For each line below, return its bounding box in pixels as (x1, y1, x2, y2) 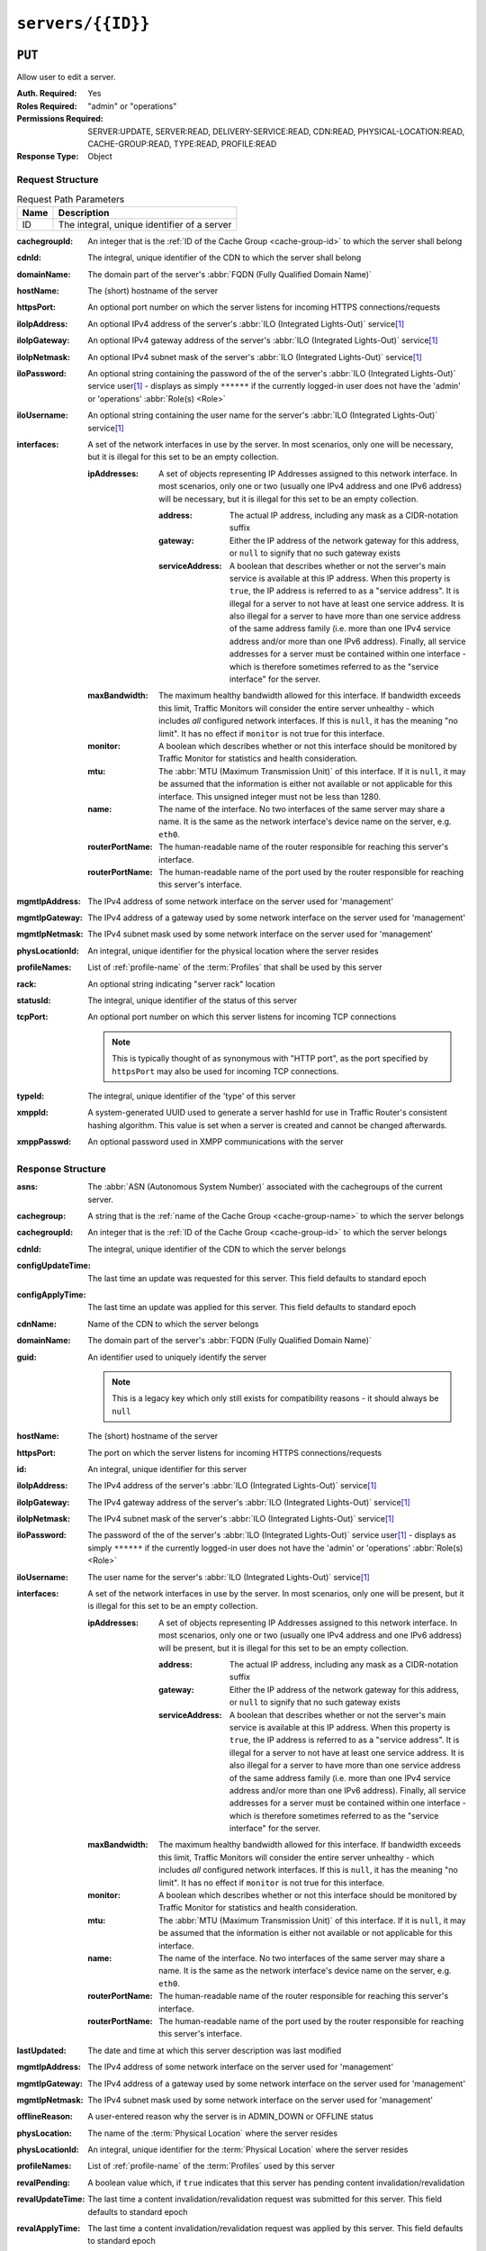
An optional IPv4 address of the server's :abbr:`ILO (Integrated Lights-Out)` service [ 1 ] (87, 318, 405, 329)
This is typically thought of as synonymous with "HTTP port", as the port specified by (112, 1053, 428, 1064)
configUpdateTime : (16, 1261, 92, 1271)
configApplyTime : (16, 1289, 86, 1300)
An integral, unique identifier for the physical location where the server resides (87, 945, 379, 956)
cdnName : (16, 1318, 58, 1329)
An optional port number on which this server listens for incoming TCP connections (87, 1011, 397, 1022)
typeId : (16, 1090, 45, 1101)
